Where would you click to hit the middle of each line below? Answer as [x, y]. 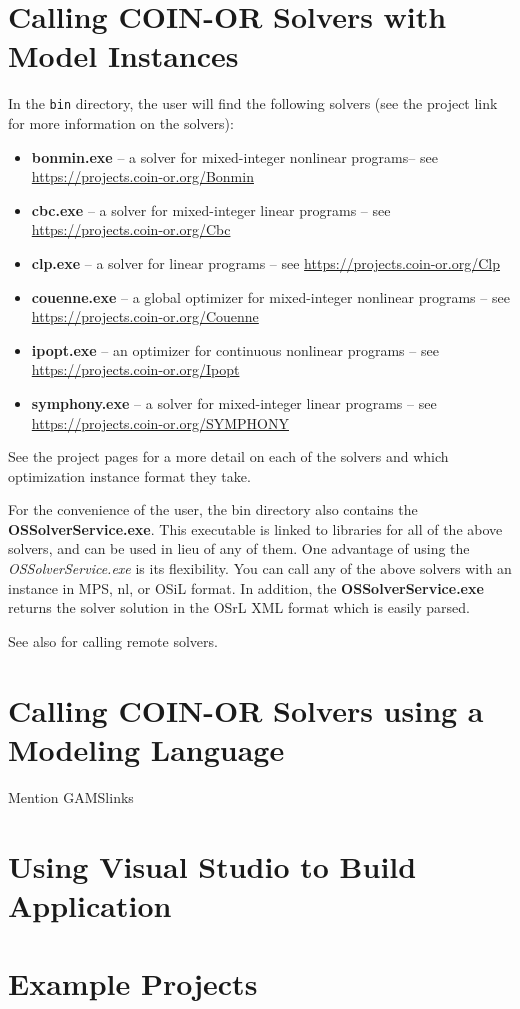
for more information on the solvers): [121, 122]
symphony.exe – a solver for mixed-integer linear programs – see [234, 402]
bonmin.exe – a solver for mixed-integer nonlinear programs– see [234, 156]
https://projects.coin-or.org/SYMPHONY [160, 422]
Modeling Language [146, 748]
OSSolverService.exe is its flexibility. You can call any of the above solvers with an [260, 568]
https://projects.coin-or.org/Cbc [131, 229]
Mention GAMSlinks [71, 796]
